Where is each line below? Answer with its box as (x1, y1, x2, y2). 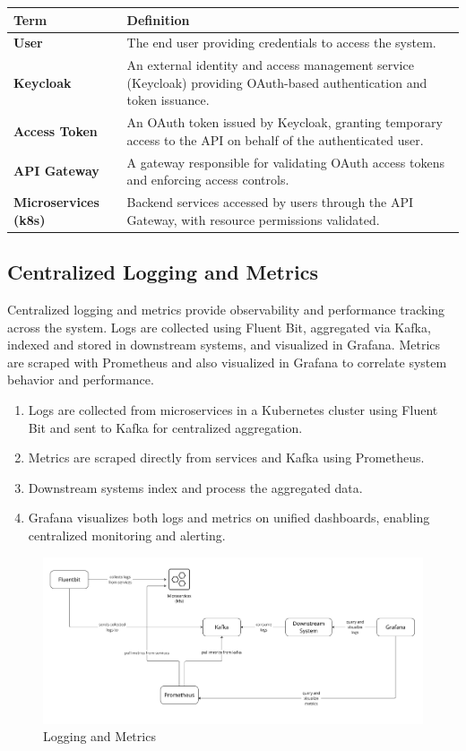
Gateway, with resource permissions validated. (126, 210, 380, 229)
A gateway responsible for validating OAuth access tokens (126, 152, 444, 171)
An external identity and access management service (126, 56, 414, 74)
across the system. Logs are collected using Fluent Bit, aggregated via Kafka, (7, 317, 431, 336)
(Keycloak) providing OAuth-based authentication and (126, 73, 427, 91)
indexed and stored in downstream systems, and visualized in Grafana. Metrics (7, 335, 441, 354)
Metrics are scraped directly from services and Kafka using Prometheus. (28, 448, 425, 467)
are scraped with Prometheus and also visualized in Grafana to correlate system (7, 352, 447, 371)
